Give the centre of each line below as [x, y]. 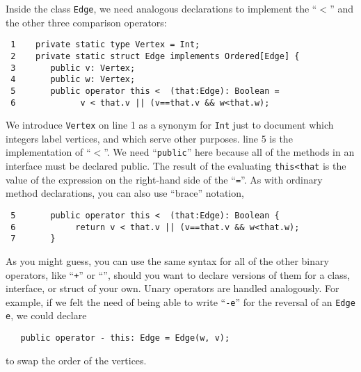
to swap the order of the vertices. [76, 360]
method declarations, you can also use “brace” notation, [125, 193]
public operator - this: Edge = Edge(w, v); [125, 338]
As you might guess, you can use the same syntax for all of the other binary [167, 260]
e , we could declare [46, 315]
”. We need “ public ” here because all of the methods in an [229, 152]
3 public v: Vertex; [73, 68]
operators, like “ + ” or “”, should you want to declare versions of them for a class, [178, 274]
